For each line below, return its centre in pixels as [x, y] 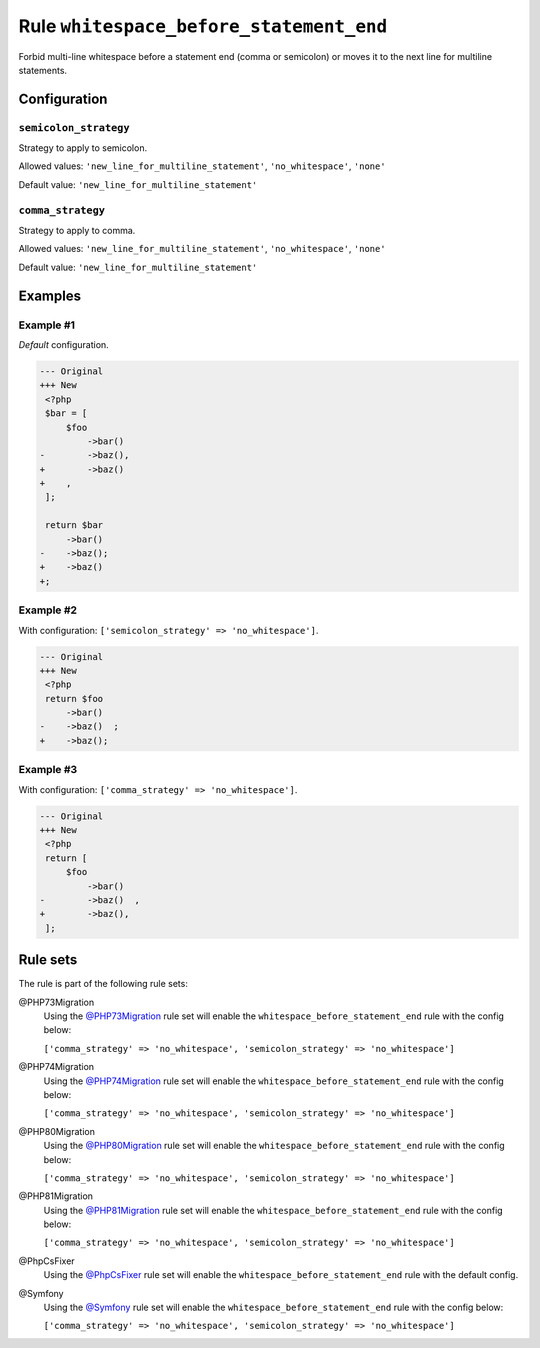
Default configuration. [63, 344]
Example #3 [48, 770]
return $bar [74, 525]
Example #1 [46, 325]
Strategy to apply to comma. [77, 231]
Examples [50, 295]
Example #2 [48, 610]
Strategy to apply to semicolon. [83, 148]
